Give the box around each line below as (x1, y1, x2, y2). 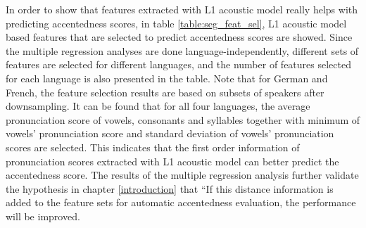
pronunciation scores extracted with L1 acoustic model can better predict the (6, 153, 339, 168)
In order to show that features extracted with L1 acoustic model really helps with (6, 2, 358, 16)
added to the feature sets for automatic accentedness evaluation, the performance (6, 195, 356, 210)
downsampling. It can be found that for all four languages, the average (6, 99, 310, 113)
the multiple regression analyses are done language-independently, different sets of (6, 43, 359, 58)
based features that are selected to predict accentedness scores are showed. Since (6, 30, 353, 44)
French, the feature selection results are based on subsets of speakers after (6, 84, 324, 99)
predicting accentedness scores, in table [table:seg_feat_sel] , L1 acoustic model (6, 15, 347, 30)
